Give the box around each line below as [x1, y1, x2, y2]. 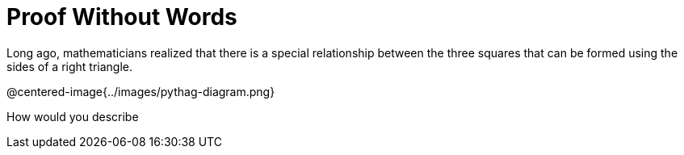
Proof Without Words [6, 3, 237, 31]
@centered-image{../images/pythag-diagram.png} [6, 84, 275, 98]
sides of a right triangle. [6, 59, 133, 73]
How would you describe [6, 109, 139, 124]
